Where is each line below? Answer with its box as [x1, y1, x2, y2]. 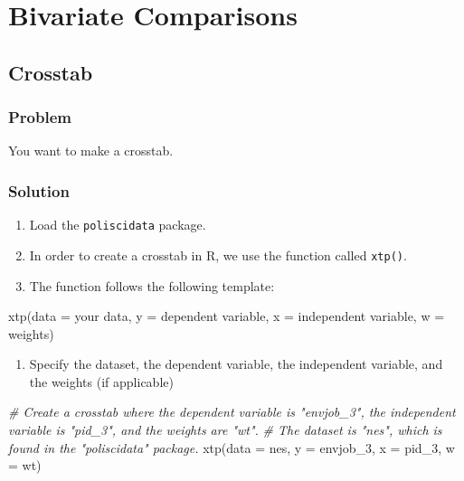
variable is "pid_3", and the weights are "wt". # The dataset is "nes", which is [8, 420, 442, 439]
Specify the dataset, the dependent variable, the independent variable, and [29, 354, 443, 373]
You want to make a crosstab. [8, 141, 174, 160]
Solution [8, 179, 70, 202]
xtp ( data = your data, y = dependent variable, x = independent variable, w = [8, 307, 445, 325]
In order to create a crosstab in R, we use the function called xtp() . [29, 245, 407, 264]
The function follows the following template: [29, 276, 275, 295]
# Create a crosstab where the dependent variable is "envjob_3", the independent [8, 402, 456, 421]
